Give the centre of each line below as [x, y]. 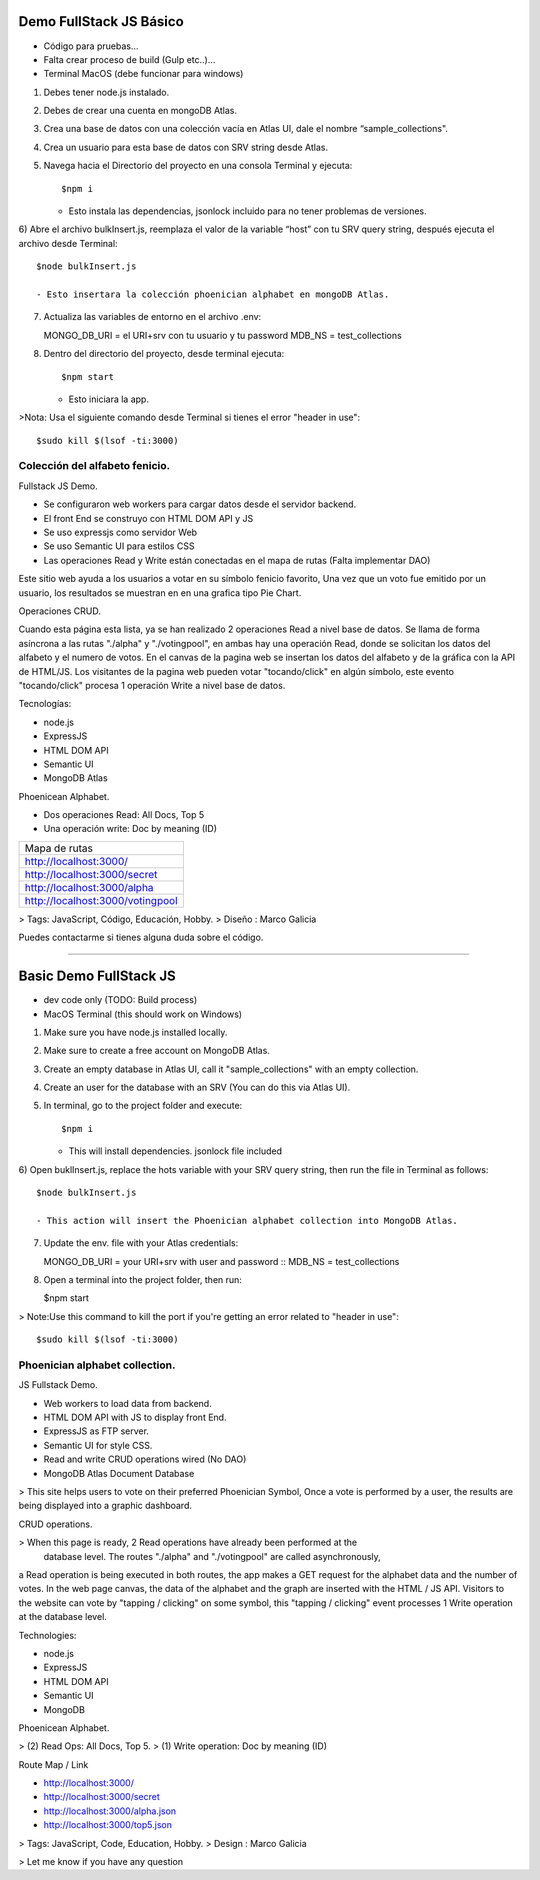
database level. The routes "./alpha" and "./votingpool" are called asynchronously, [212, 1556]
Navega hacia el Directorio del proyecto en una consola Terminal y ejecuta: [198, 166]
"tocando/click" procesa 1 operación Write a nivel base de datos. [152, 685]
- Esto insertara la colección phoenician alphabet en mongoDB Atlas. [213, 294]
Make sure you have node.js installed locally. [135, 1032]
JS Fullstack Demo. [58, 1385]
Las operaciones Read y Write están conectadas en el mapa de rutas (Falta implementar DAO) [237, 560]
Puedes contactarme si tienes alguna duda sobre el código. [141, 937]
